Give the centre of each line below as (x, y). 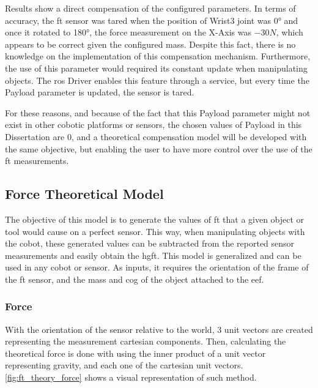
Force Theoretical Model (84, 194)
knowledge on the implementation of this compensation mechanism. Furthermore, (158, 56)
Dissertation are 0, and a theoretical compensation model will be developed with (156, 136)
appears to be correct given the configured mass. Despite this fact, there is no (150, 44)
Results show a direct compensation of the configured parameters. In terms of (150, 8)
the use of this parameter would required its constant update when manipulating (156, 68)
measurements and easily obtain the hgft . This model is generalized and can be (153, 255)
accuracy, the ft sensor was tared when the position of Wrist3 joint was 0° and (152, 20)
